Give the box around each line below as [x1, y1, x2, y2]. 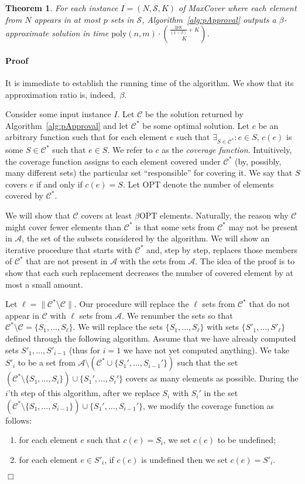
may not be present [228, 220, 298, 233]
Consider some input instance [5, 108, 111, 120]
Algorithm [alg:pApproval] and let [5, 119, 129, 131]
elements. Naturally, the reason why [160, 209, 289, 221]
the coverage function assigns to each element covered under [5, 155, 221, 167]
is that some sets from [135, 220, 215, 233]
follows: [5, 414, 32, 426]
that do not [249, 298, 290, 310]
